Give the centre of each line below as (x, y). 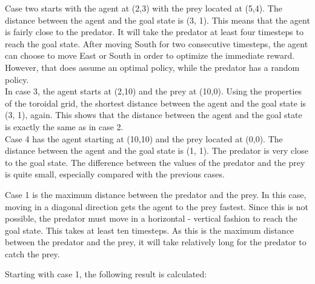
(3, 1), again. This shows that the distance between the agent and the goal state (154, 115)
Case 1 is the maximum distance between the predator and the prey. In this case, (156, 194)
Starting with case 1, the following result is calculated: (106, 274)
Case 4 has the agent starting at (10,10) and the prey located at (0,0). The (144, 138)
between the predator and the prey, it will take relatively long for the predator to (156, 242)
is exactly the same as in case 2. (64, 126)
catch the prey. (32, 253)
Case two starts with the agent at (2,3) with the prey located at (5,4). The (144, 8)
